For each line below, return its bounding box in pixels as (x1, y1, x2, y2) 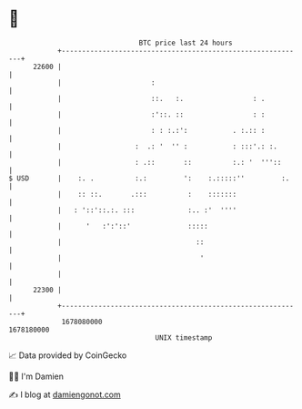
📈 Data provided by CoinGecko (8, 350, 127, 361)
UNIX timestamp (155, 332, 213, 343)
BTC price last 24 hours (138, 38, 233, 47)
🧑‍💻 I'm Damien (8, 371, 65, 382)
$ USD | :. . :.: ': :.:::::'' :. (8, 173, 290, 183)
